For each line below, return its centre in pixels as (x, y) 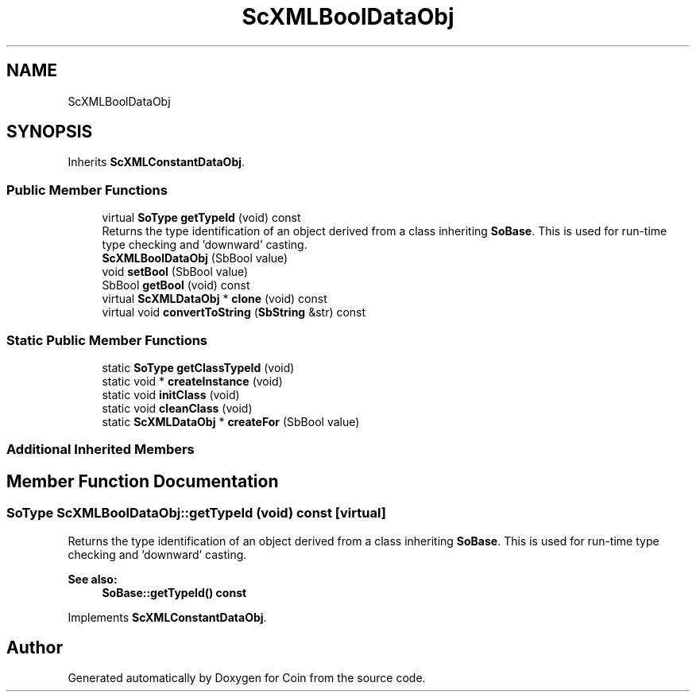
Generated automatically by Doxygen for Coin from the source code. (247, 678)
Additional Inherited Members (101, 450)
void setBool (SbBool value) (175, 272)
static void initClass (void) (171, 394)
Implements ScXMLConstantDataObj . (167, 617)
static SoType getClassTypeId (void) (198, 367)
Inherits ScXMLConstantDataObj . (157, 162)
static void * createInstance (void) (192, 381)
